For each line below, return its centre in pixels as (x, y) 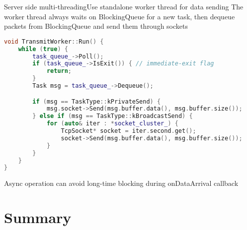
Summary (38, 217)
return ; (59, 71)
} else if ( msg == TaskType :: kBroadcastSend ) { (113, 116)
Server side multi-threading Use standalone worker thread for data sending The (124, 6)
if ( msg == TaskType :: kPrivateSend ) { (97, 101)
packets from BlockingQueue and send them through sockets (96, 26)
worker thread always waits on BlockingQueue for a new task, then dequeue (120, 16)
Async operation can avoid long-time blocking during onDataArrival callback (121, 183)
